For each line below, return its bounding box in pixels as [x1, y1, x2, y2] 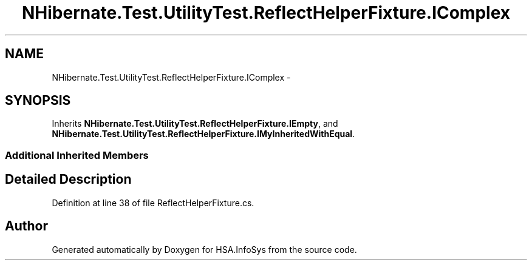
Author [5, 218, 48, 234]
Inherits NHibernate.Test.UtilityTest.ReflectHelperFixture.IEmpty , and [52, 118, 338, 129]
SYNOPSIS [5, 93, 71, 109]
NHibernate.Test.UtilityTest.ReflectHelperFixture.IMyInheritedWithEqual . [52, 129, 355, 139]
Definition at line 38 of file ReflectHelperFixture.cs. [52, 197, 254, 208]
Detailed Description [5, 172, 132, 187]
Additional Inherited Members [5, 149, 149, 161]
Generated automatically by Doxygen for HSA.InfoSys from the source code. [52, 244, 357, 255]
